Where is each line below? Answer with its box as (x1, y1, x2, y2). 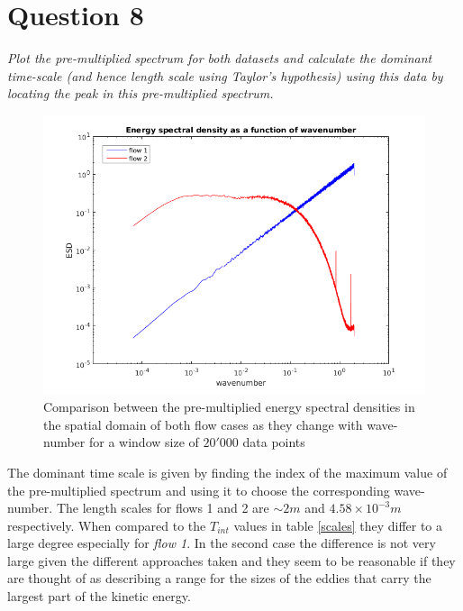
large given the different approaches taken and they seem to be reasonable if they (7, 551, 456, 570)
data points (242, 433, 305, 451)
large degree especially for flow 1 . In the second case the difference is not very (7, 533, 436, 552)
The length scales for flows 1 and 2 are (56, 498, 269, 517)
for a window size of (88, 433, 199, 451)
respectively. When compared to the (7, 515, 206, 534)
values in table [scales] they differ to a (233, 515, 443, 534)
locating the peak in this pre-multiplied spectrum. (7, 84, 274, 103)
